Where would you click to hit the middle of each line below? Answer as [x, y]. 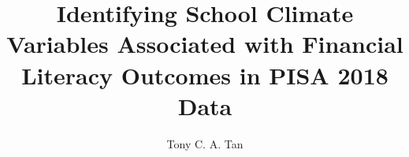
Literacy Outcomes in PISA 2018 [205, 75]
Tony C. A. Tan [205, 143]
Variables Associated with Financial [205, 44]
